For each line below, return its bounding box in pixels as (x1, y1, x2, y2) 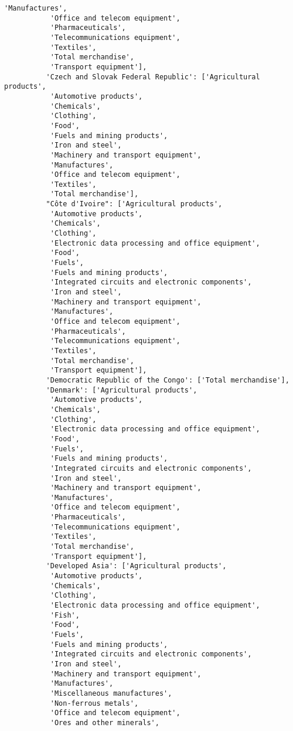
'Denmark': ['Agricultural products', (46, 385, 197, 394)
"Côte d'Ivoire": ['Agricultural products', (46, 200, 223, 209)
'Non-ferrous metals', (50, 699, 139, 707)
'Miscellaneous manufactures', (50, 689, 172, 698)
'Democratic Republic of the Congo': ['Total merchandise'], (46, 375, 289, 384)
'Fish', (50, 611, 80, 619)
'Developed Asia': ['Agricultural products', (46, 562, 227, 571)
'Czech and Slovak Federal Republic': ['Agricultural (46, 72, 260, 81)
